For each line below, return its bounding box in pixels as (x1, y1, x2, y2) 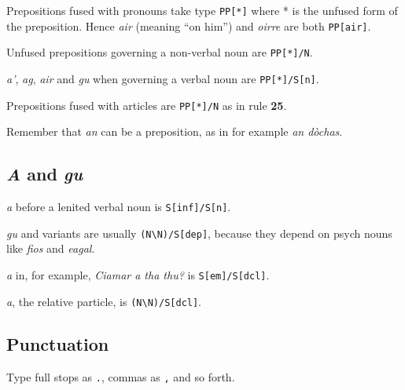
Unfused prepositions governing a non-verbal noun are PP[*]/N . (6, 44, 313, 60)
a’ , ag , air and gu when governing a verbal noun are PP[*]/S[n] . (6, 70, 319, 86)
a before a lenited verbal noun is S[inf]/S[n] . (6, 199, 231, 215)
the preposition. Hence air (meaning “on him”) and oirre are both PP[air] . (6, 17, 371, 34)
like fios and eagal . (6, 240, 95, 257)
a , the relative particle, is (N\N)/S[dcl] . (6, 293, 202, 309)
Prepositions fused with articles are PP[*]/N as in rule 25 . (6, 97, 287, 113)
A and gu (6, 162, 83, 186)
